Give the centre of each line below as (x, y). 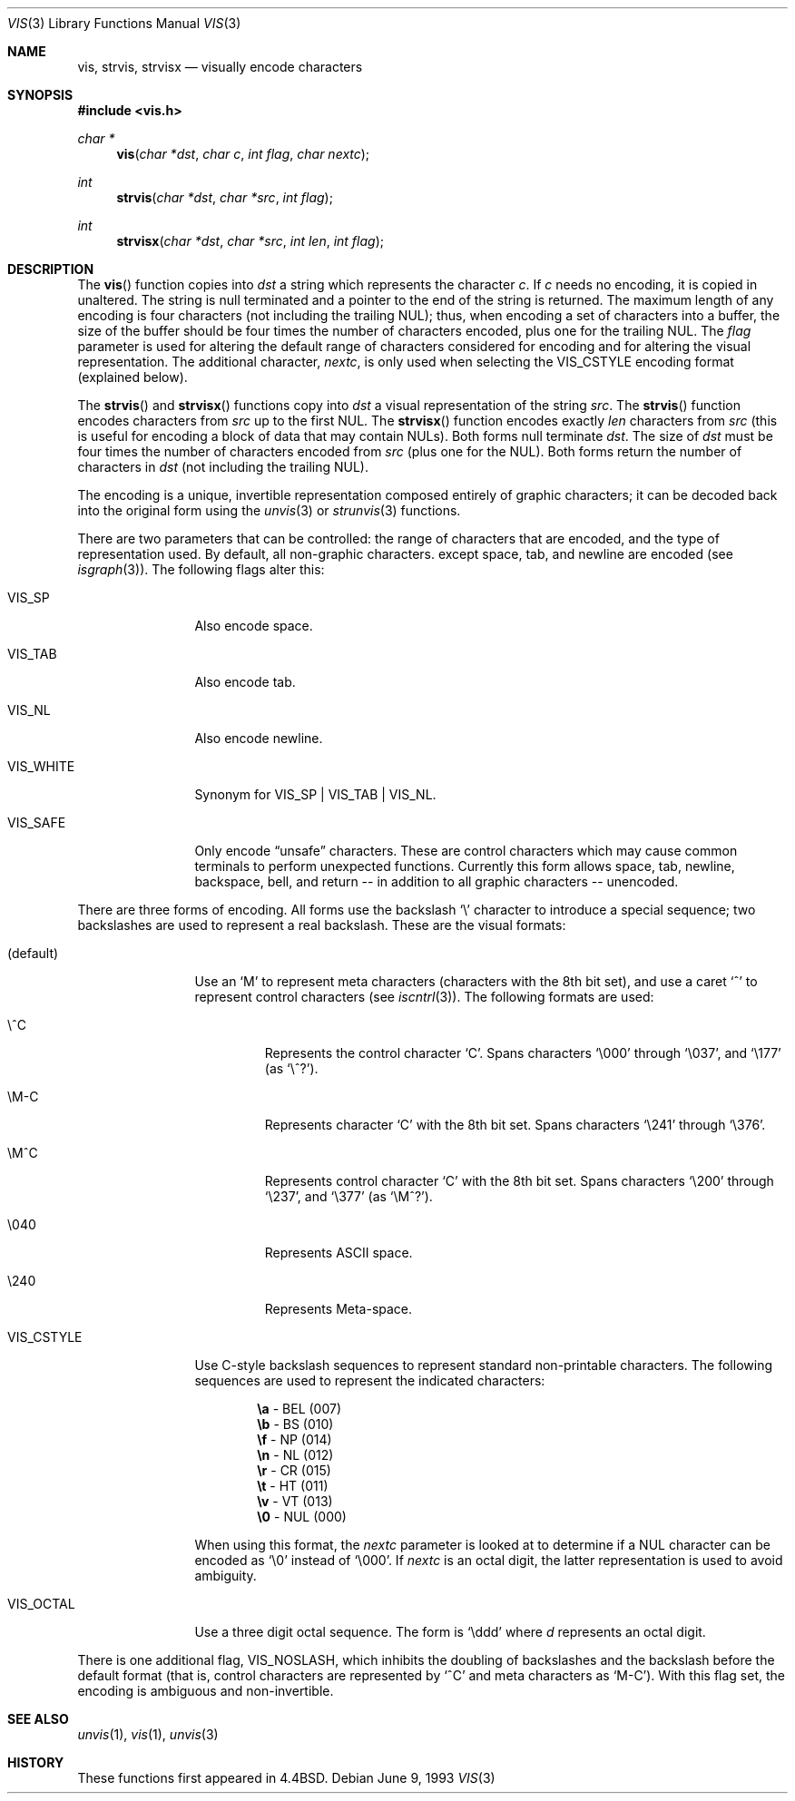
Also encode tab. (245, 682)
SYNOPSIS (40, 95)
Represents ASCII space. (339, 1253)
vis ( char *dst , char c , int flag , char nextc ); (243, 154)
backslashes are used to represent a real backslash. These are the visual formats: (322, 925)
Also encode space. (254, 626)
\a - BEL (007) (299, 1409)
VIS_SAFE (37, 822)
